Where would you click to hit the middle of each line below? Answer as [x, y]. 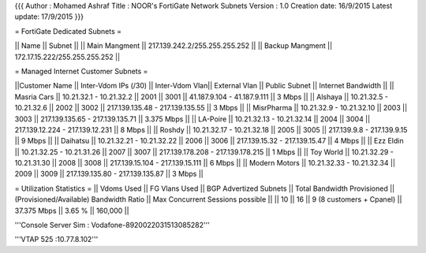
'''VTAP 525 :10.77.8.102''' [56, 240]
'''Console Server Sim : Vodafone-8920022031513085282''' [112, 225]
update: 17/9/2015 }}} [49, 17]
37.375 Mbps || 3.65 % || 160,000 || [72, 210]
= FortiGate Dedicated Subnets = [68, 31]
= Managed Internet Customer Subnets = [81, 71]
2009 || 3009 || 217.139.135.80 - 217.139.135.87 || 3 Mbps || [109, 174]
